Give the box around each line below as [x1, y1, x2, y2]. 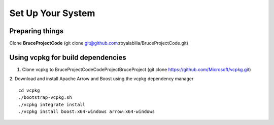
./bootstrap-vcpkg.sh [18, 95, 72, 100]
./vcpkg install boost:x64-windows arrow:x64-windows [18, 108, 155, 114]
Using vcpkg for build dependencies [9, 53, 126, 61]
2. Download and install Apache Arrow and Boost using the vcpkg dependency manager [9, 76, 194, 82]
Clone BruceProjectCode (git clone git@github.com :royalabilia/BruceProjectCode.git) [9, 40, 189, 46]
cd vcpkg [18, 87, 40, 93]
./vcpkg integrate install [18, 101, 86, 107]
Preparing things [9, 27, 64, 35]
